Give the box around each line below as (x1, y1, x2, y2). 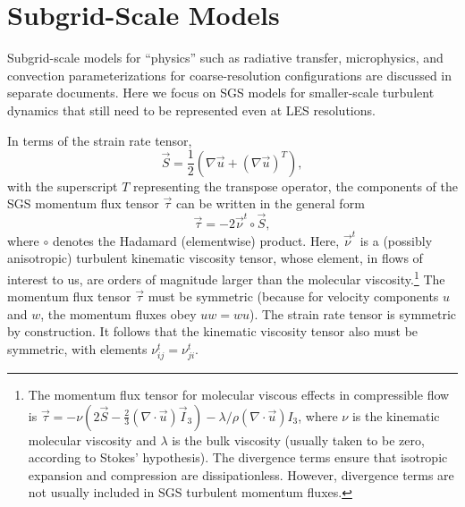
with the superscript (7, 176, 118, 195)
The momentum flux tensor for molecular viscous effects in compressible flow (28, 385, 450, 404)
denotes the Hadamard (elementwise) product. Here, (52, 231, 340, 249)
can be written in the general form (175, 194, 365, 213)
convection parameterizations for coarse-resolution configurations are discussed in (7, 65, 452, 84)
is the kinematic (351, 406, 440, 425)
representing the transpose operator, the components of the (133, 176, 458, 195)
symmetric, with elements (7, 339, 148, 358)
